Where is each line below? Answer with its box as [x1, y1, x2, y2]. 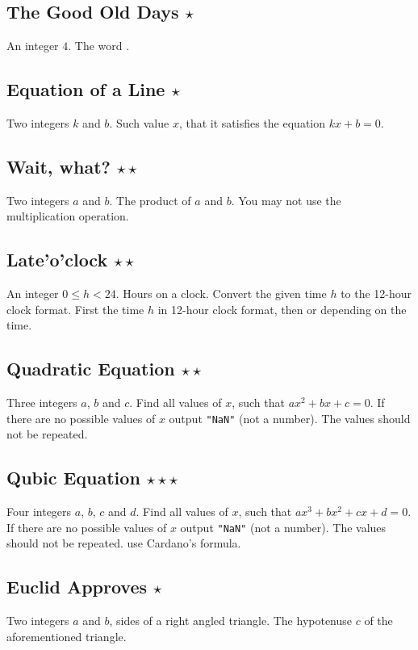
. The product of [109, 191, 191, 208]
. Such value [109, 115, 169, 131]
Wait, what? [6, 153, 111, 178]
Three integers [6, 394, 77, 411]
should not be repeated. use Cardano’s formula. [6, 535, 241, 551]
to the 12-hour [341, 285, 412, 302]
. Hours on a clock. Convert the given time [115, 285, 327, 302]
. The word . [68, 37, 130, 54]
